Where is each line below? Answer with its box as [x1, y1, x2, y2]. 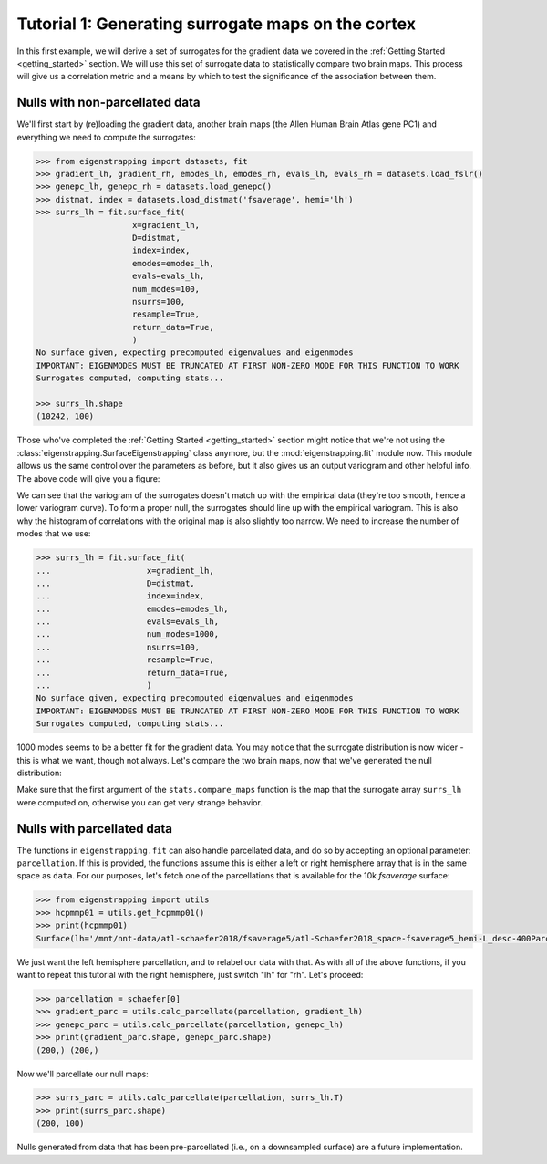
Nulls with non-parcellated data [16, 95, 201, 110]
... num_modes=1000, [36, 629, 219, 639]
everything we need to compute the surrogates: [16, 131, 196, 142]
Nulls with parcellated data [16, 821, 173, 837]
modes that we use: [16, 528, 91, 539]
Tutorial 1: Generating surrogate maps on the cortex [16, 14, 417, 34]
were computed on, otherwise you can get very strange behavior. [16, 796, 263, 807]
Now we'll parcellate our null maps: [16, 1068, 150, 1079]
